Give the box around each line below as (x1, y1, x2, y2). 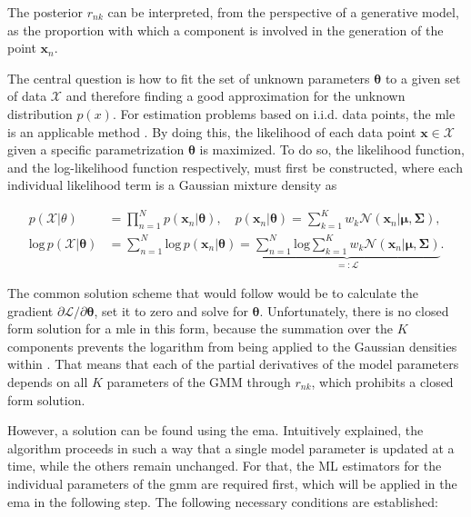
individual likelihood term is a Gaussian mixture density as (7, 175, 337, 194)
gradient (7, 301, 54, 320)
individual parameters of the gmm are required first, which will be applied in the (7, 473, 457, 492)
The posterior (7, 3, 83, 21)
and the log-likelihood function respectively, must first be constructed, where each (7, 157, 463, 176)
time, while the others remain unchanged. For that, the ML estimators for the (7, 456, 442, 475)
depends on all (7, 373, 88, 391)
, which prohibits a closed (311, 373, 454, 391)
